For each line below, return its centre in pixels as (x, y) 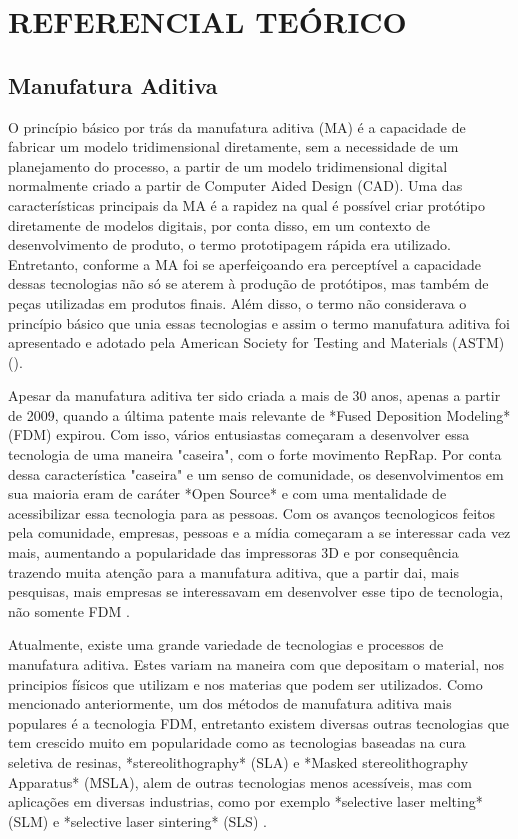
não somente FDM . (69, 610)
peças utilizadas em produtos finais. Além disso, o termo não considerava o (237, 302)
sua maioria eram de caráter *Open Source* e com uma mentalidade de (227, 493)
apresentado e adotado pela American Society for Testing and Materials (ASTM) (256, 342)
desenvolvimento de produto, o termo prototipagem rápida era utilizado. (229, 244)
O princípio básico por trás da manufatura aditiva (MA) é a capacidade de (237, 126)
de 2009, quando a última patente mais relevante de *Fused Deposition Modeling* (259, 414)
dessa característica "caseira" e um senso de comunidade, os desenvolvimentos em (256, 473)
